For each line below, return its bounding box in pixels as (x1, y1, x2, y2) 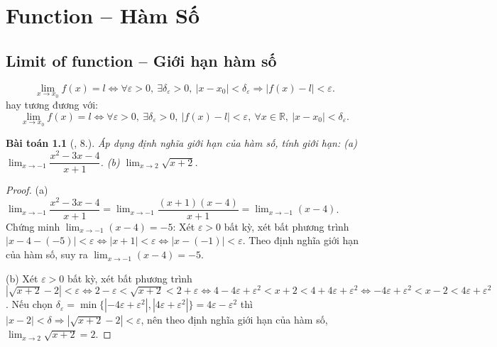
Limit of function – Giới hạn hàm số (6, 49, 277, 71)
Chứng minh (6, 219, 60, 233)
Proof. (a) (6, 182, 48, 197)
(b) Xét (6, 270, 38, 285)
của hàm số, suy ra (6, 247, 88, 262)
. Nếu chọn (6, 297, 53, 312)
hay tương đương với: (6, 97, 98, 112)
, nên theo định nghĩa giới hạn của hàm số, (141, 312, 328, 327)
